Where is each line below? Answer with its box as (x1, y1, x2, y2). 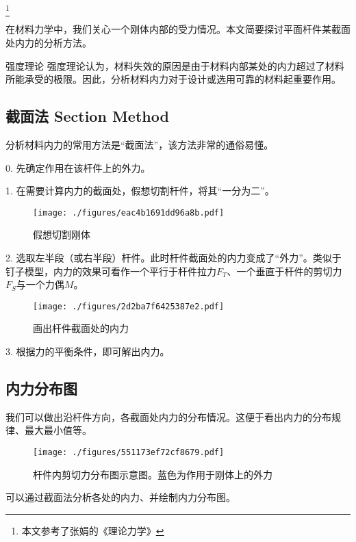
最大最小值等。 (24, 423, 92, 437)
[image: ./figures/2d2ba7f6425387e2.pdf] (33, 301, 225, 311)
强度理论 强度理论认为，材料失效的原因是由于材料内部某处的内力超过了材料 (5, 58, 344, 73)
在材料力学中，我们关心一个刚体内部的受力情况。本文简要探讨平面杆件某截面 (5, 22, 351, 36)
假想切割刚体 (33, 227, 90, 242)
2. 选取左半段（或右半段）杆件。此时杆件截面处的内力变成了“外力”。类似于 (5, 250, 342, 264)
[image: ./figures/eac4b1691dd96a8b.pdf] (33, 207, 225, 218)
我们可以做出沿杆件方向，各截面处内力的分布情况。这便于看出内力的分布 (5, 409, 331, 424)
